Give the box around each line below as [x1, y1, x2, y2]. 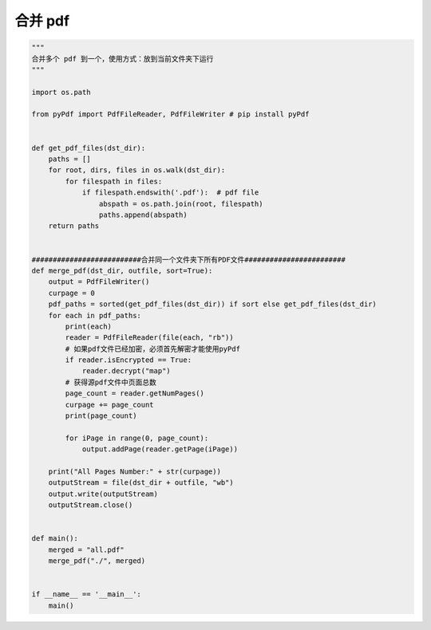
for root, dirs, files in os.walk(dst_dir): [48, 166, 226, 175]
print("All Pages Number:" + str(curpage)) [48, 467, 221, 476]
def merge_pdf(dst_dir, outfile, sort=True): [31, 266, 213, 275]
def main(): [31, 534, 79, 543]
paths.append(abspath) [98, 211, 188, 219]
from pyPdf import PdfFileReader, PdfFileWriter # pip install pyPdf [31, 110, 310, 119]
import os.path [31, 88, 91, 96]
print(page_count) [65, 411, 137, 420]
